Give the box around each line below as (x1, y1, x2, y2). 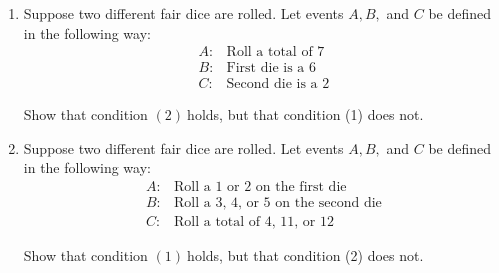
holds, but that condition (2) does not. (187, 245, 424, 266)
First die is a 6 (226, 61, 316, 76)
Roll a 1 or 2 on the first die (174, 180, 347, 195)
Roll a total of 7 (226, 45, 325, 60)
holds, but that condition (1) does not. (187, 104, 424, 125)
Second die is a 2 (226, 77, 330, 92)
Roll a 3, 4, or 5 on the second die (174, 196, 382, 211)
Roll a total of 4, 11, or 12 (174, 215, 334, 230)
